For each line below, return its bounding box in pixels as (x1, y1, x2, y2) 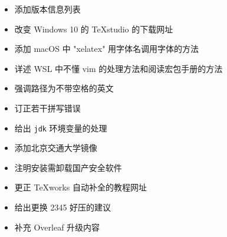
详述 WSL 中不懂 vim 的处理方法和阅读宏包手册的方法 (14, 62, 223, 74)
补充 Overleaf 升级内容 (14, 220, 100, 233)
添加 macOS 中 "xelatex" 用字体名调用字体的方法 (14, 42, 199, 55)
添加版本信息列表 (14, 3, 81, 15)
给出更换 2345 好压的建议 (14, 201, 111, 213)
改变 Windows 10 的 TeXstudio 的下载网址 (14, 22, 173, 35)
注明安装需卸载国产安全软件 (14, 161, 122, 173)
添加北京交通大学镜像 (14, 141, 97, 154)
